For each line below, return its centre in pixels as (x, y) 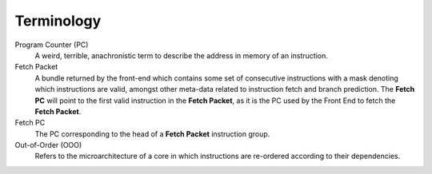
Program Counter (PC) (52, 45)
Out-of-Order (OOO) (48, 145)
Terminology (58, 21)
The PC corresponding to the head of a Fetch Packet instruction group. (152, 134)
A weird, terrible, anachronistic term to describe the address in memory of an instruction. (181, 55)
